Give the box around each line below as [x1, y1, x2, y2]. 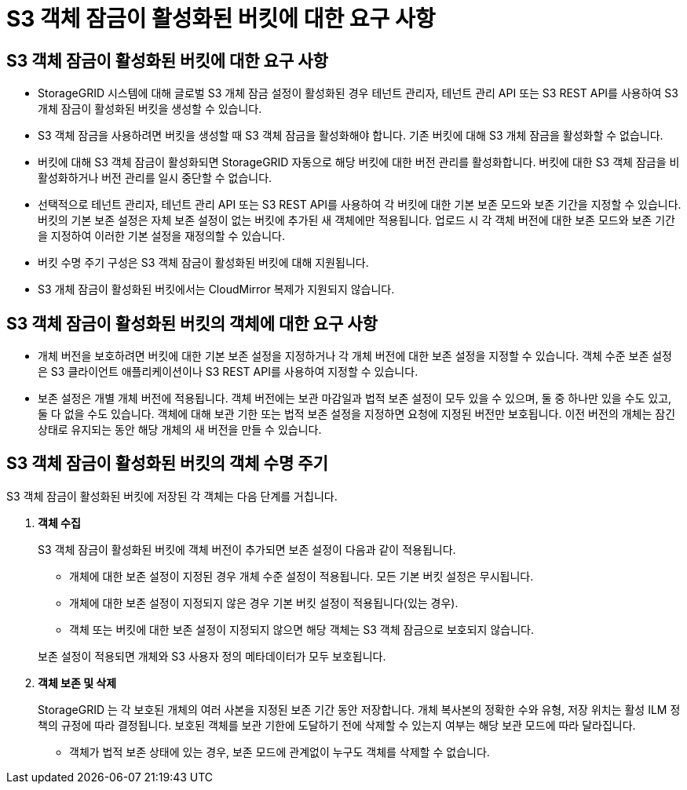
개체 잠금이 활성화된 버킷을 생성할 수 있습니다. [38, 102, 262, 116]
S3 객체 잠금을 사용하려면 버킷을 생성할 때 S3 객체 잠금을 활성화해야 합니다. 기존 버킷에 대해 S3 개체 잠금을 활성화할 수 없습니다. [38, 129, 663, 143]
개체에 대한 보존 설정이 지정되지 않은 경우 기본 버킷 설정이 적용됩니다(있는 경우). [69, 595, 459, 610]
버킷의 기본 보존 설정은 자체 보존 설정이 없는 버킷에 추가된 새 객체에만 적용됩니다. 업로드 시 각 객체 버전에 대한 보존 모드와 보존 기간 [38, 213, 675, 228]
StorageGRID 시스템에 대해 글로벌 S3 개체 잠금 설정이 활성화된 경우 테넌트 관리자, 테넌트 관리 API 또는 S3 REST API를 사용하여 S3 [38, 86, 678, 100]
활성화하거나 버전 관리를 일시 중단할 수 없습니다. [38, 171, 272, 185]
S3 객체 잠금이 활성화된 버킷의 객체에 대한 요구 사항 [6, 313, 378, 333]
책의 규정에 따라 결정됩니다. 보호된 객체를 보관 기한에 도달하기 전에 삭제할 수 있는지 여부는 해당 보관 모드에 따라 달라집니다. [38, 718, 636, 732]
